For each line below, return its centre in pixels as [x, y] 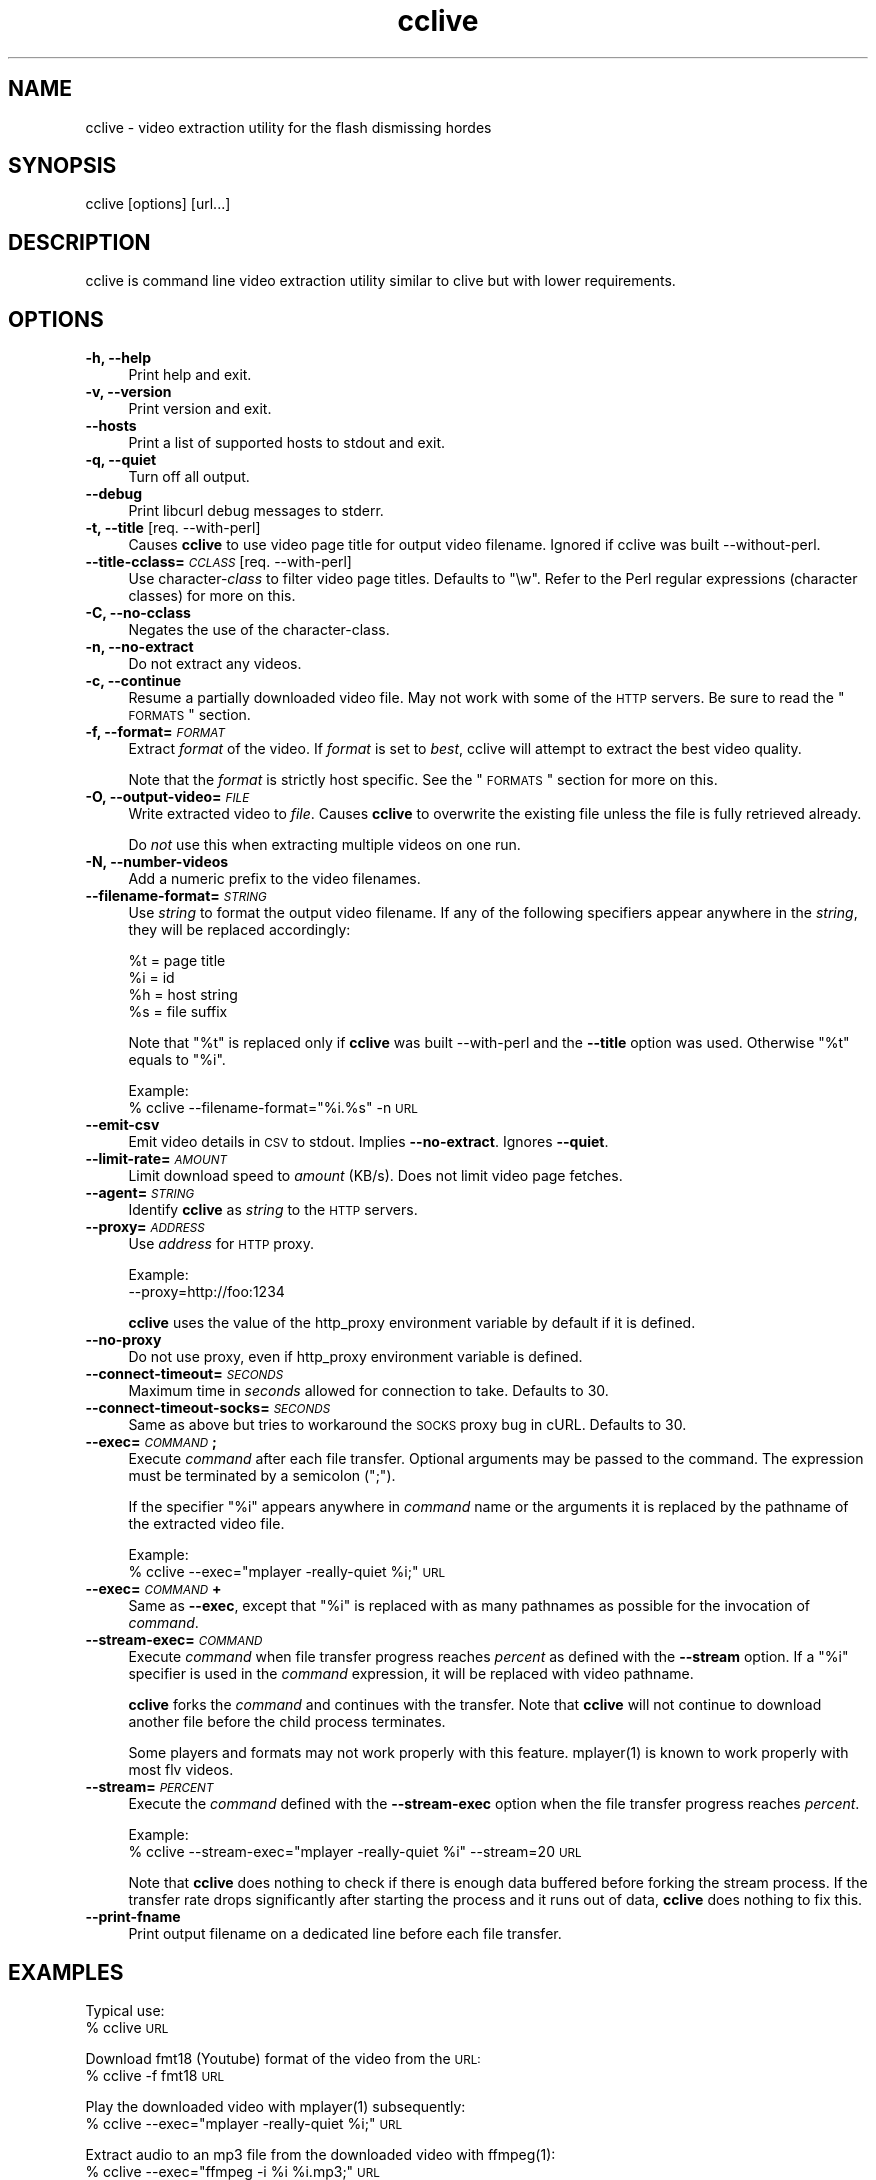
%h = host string [183, 995]
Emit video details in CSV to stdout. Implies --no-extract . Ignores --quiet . [368, 1142]
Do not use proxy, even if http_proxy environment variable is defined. [355, 1357]
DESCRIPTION [79, 242]
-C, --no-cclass [138, 613]
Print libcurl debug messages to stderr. [256, 511]
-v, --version [128, 392]
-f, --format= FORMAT [155, 732]
